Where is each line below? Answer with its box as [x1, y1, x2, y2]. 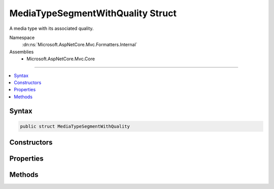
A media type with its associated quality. [9, 25, 94, 31]
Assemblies [9, 49, 34, 55]
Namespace [9, 34, 35, 41]
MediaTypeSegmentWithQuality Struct [9, 8, 177, 19]
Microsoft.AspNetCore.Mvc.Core [26, 56, 95, 62]
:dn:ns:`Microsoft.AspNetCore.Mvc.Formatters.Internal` [22, 42, 138, 48]
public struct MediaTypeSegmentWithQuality [20, 123, 130, 129]
